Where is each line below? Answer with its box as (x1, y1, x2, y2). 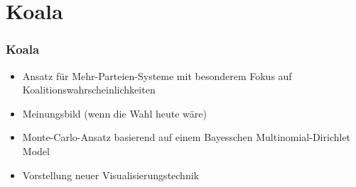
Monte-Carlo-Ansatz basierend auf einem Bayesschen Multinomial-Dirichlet (22, 130, 351, 144)
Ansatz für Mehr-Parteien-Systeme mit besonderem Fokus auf (22, 68, 292, 83)
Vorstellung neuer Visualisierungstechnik (22, 167, 199, 182)
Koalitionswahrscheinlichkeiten (22, 82, 156, 97)
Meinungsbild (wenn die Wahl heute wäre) (22, 106, 207, 120)
